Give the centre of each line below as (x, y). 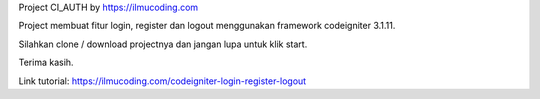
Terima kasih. (46, 62)
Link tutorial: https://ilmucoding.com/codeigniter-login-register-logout (162, 81)
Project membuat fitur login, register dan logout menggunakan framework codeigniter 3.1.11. (207, 26)
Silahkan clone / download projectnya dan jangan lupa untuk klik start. (163, 44)
